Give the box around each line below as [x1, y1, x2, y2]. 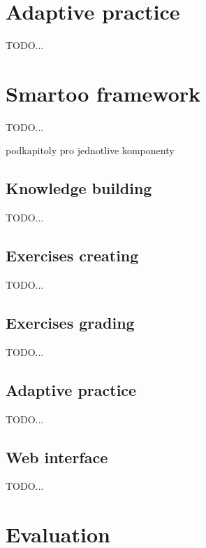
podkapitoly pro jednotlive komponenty [6, 143, 175, 158]
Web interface [6, 446, 108, 467]
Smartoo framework [6, 78, 201, 107]
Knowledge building [6, 177, 152, 199]
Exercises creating [6, 245, 139, 266]
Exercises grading [6, 312, 135, 334]
